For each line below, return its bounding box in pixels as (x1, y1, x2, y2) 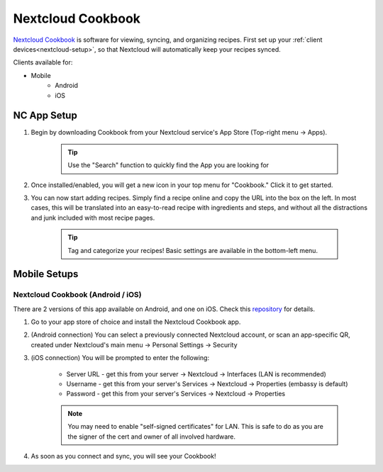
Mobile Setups (13, 268, 79, 280)
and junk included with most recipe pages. (30, 213, 155, 222)
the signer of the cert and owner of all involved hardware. (67, 432, 236, 441)
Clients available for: (13, 58, 73, 67)
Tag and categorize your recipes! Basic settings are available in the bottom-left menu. (67, 246, 318, 254)
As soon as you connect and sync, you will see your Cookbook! (30, 451, 216, 460)
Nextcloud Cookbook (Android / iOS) (13, 290, 142, 300)
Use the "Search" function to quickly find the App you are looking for (67, 161, 270, 169)
